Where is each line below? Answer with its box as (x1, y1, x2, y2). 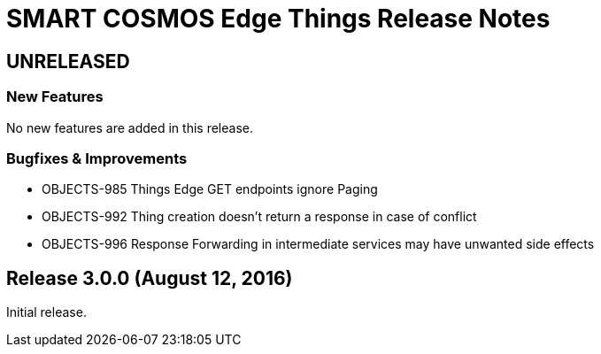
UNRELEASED (6, 50, 130, 73)
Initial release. (6, 304, 87, 320)
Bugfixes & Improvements (6, 149, 188, 167)
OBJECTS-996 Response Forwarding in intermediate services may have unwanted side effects (42, 236, 595, 252)
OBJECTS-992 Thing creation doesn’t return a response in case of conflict (42, 209, 477, 225)
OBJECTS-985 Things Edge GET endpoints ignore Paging (42, 181, 378, 197)
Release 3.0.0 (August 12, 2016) (6, 266, 293, 289)
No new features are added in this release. (6, 119, 253, 135)
